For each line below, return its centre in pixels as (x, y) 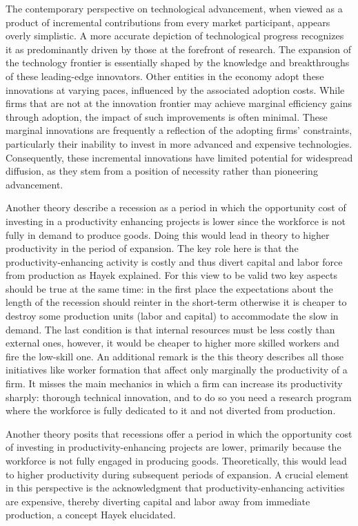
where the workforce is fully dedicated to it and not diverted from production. (171, 410)
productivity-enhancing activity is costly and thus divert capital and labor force (174, 261)
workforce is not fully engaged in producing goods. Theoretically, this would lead (176, 460)
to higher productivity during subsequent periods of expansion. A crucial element (177, 474)
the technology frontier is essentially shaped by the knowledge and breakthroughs (178, 62)
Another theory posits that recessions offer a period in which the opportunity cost (179, 433)
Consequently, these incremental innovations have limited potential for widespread (179, 157)
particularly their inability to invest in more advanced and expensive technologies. (179, 143)
